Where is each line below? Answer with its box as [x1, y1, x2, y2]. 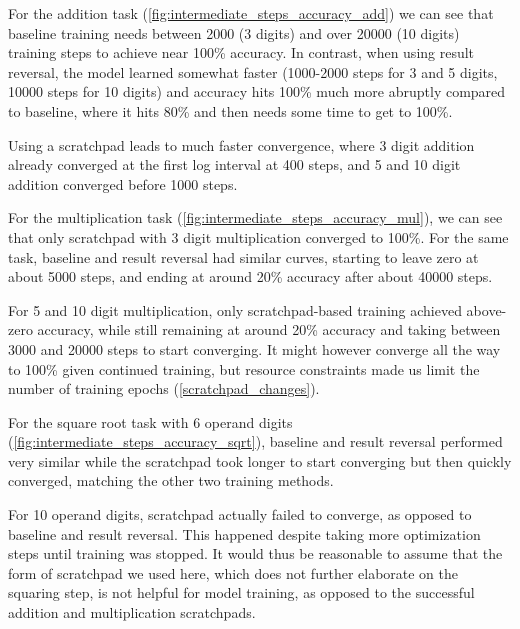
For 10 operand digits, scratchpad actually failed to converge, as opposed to [8, 504, 472, 525]
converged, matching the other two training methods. [8, 470, 334, 491]
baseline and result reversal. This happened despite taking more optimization [8, 523, 481, 544]
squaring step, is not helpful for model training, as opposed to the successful [8, 582, 475, 603]
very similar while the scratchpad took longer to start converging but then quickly [8, 450, 512, 471]
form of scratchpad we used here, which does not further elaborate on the [8, 562, 459, 583]
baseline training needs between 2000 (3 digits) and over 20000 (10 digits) [8, 22, 460, 43]
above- [466, 299, 507, 320]
